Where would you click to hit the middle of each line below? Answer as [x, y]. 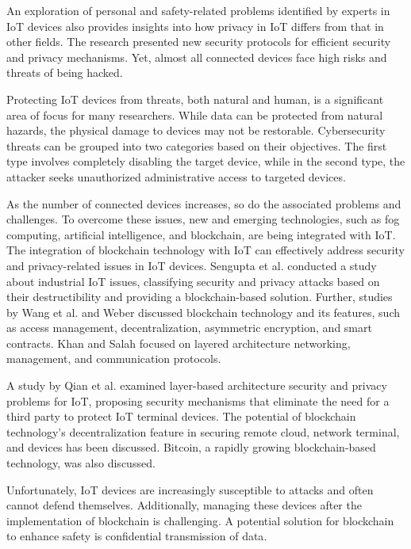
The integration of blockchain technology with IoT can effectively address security [205, 250]
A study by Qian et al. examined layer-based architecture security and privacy [197, 385]
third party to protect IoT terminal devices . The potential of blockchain [181, 416]
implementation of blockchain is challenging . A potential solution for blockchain [200, 520]
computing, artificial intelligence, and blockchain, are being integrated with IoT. [201, 234]
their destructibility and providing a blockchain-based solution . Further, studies [200, 297]
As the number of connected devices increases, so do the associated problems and [204, 203]
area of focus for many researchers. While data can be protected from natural [195, 114]
